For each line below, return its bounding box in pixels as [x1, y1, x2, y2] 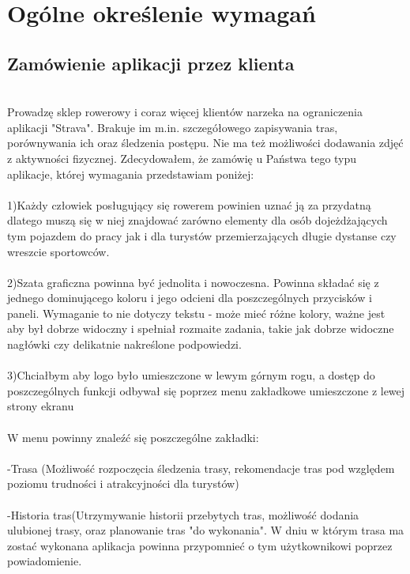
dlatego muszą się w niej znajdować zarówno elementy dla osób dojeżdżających [7, 212, 388, 228]
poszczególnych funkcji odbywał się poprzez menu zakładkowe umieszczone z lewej [7, 382, 405, 398]
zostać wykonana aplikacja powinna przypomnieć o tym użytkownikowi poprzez [7, 537, 393, 553]
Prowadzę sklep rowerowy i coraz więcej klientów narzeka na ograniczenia [7, 104, 363, 120]
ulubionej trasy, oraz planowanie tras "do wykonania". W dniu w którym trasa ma [7, 522, 404, 538]
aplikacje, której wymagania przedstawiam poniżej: [7, 165, 254, 182]
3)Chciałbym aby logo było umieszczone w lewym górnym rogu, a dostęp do [7, 367, 375, 383]
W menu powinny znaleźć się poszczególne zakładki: [7, 429, 259, 445]
